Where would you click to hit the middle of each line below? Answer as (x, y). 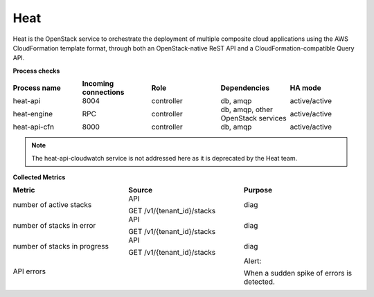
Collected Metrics (39, 177)
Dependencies (245, 88)
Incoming (98, 84)
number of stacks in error (54, 226)
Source (140, 190)
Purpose (258, 190)
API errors (29, 271)
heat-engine (33, 114)
